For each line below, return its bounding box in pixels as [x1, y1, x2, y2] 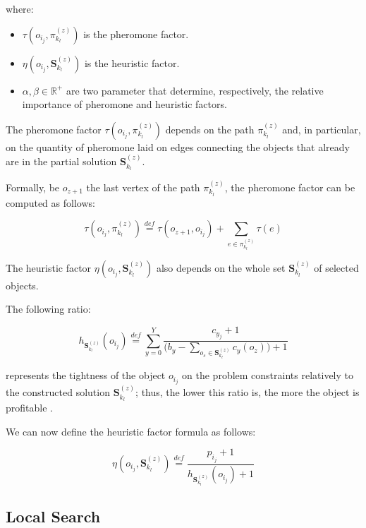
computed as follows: [6, 195, 95, 210]
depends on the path [165, 121, 255, 136]
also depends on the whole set [156, 260, 286, 275]
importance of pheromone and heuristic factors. [22, 97, 227, 112]
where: [6, 1, 34, 16]
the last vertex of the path [86, 179, 200, 194]
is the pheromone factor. [83, 26, 189, 41]
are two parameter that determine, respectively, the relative [66, 83, 324, 97]
